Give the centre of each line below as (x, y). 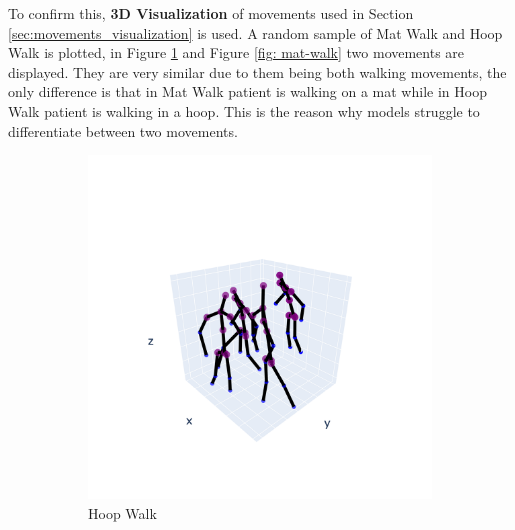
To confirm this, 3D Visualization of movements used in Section (211, 13)
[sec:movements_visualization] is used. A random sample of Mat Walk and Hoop (255, 32)
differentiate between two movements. (123, 130)
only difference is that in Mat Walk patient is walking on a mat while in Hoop (247, 91)
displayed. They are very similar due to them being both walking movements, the (257, 71)
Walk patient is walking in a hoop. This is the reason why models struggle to (244, 110)
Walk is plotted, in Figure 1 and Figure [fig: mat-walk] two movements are (236, 52)
